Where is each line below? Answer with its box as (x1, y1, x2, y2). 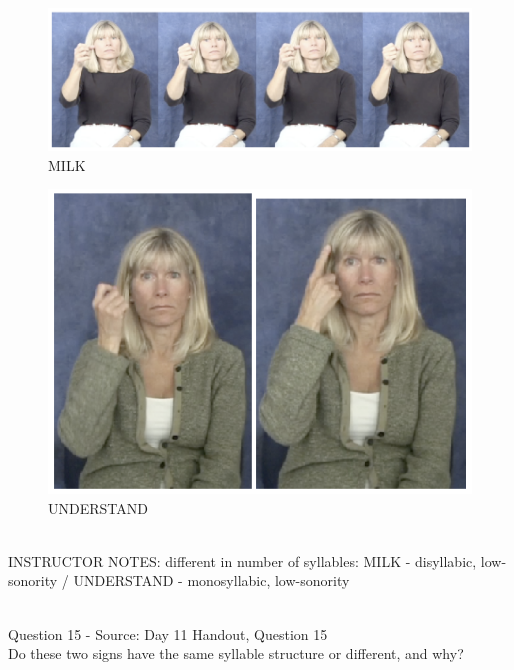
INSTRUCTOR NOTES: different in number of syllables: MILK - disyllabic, (8, 550, 477, 571)
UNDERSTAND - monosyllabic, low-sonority (73, 570, 350, 591)
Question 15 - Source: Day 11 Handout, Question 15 (8, 623, 328, 644)
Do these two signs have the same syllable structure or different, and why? (8, 643, 464, 664)
